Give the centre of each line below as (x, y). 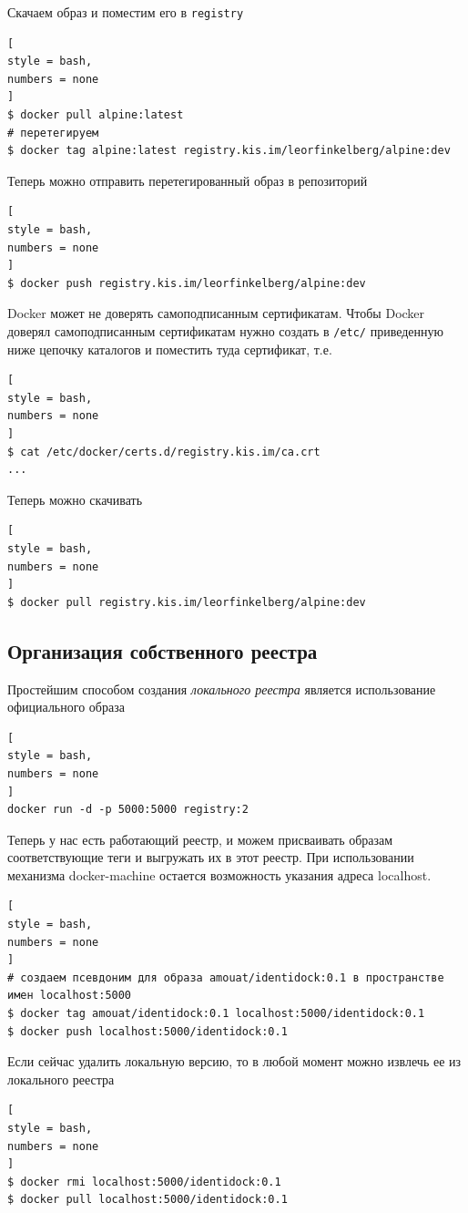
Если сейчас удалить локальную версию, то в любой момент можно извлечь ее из (234, 1061)
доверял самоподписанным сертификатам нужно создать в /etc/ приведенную (225, 330)
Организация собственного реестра (163, 650)
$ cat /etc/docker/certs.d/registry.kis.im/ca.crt (164, 452)
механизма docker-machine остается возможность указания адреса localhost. (219, 874)
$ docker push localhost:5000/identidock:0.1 (148, 1031)
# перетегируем (53, 133)
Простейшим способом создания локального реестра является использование (222, 689)
